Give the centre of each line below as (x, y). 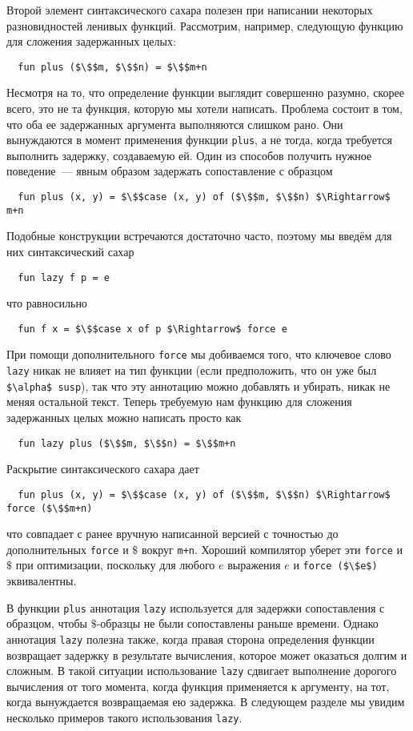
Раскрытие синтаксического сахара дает (103, 469)
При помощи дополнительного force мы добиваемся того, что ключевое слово (199, 354)
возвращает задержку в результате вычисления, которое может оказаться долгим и (207, 655)
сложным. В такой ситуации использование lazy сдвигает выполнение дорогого (202, 671)
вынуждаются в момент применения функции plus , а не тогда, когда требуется (199, 140)
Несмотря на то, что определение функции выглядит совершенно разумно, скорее (205, 92)
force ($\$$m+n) (50, 508)
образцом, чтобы (47, 623)
